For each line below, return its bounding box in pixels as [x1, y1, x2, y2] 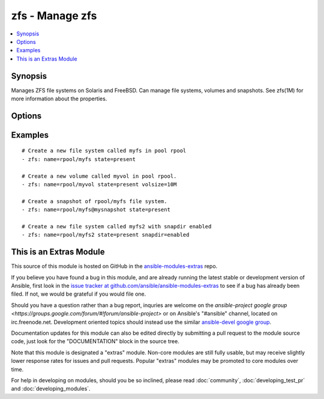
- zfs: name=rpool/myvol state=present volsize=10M [22, 181, 177, 187]
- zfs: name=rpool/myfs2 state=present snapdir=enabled [22, 231, 190, 239]
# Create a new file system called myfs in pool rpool [22, 147, 187, 154]
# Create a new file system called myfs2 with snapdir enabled [22, 223, 212, 230]
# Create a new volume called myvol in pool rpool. [22, 172, 177, 180]
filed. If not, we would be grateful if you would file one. [11, 290, 146, 297]
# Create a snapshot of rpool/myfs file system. [22, 198, 167, 204]
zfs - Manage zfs [11, 9, 97, 22]
